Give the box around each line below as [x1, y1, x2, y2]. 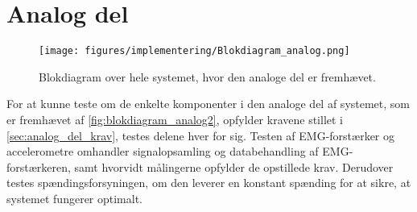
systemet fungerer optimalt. [6, 189, 143, 206]
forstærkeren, [6, 158, 71, 175]
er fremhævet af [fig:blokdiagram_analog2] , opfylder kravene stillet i [6, 110, 343, 127]
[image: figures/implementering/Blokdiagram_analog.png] [39, 45, 350, 57]
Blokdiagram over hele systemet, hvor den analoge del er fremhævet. [39, 68, 376, 85]
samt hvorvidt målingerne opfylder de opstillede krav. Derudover [74, 158, 394, 175]
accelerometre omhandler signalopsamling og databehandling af [6, 143, 319, 160]
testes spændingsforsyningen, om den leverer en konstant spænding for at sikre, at [6, 174, 411, 191]
